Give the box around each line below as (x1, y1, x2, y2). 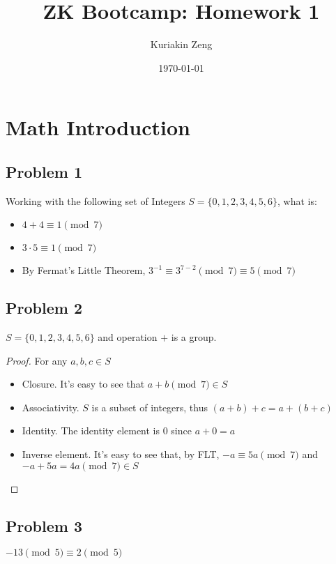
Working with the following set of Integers (6, 193, 185, 208)
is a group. (171, 330, 217, 344)
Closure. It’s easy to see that (22, 376, 145, 391)
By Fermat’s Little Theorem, (22, 263, 146, 277)
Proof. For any (6, 353, 68, 367)
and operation (98, 330, 158, 344)
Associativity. (22, 399, 79, 414)
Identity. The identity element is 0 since (22, 423, 192, 438)
